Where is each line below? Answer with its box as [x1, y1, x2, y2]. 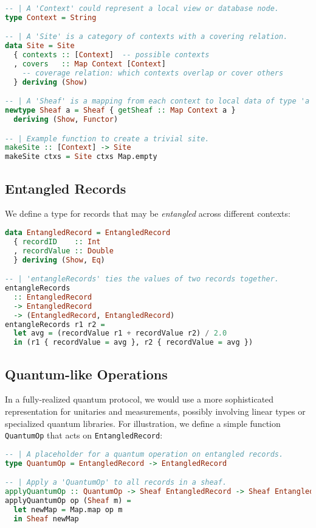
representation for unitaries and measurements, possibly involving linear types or [5, 404, 306, 417]
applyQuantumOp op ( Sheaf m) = [5, 496, 131, 505]
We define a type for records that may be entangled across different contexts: [5, 207, 290, 220]
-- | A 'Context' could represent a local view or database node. [5, 4, 280, 13]
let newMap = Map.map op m [13, 505, 123, 514]
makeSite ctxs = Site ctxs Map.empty [5, 152, 157, 161]
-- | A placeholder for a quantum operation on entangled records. [5, 449, 284, 459]
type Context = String [5, 13, 97, 22]
